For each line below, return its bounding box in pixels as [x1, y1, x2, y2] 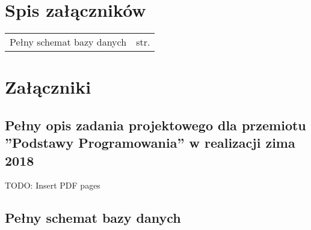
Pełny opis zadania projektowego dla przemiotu [5, 115, 306, 134]
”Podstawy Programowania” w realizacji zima [5, 133, 295, 152]
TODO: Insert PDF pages [5, 179, 100, 192]
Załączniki [5, 74, 91, 99]
